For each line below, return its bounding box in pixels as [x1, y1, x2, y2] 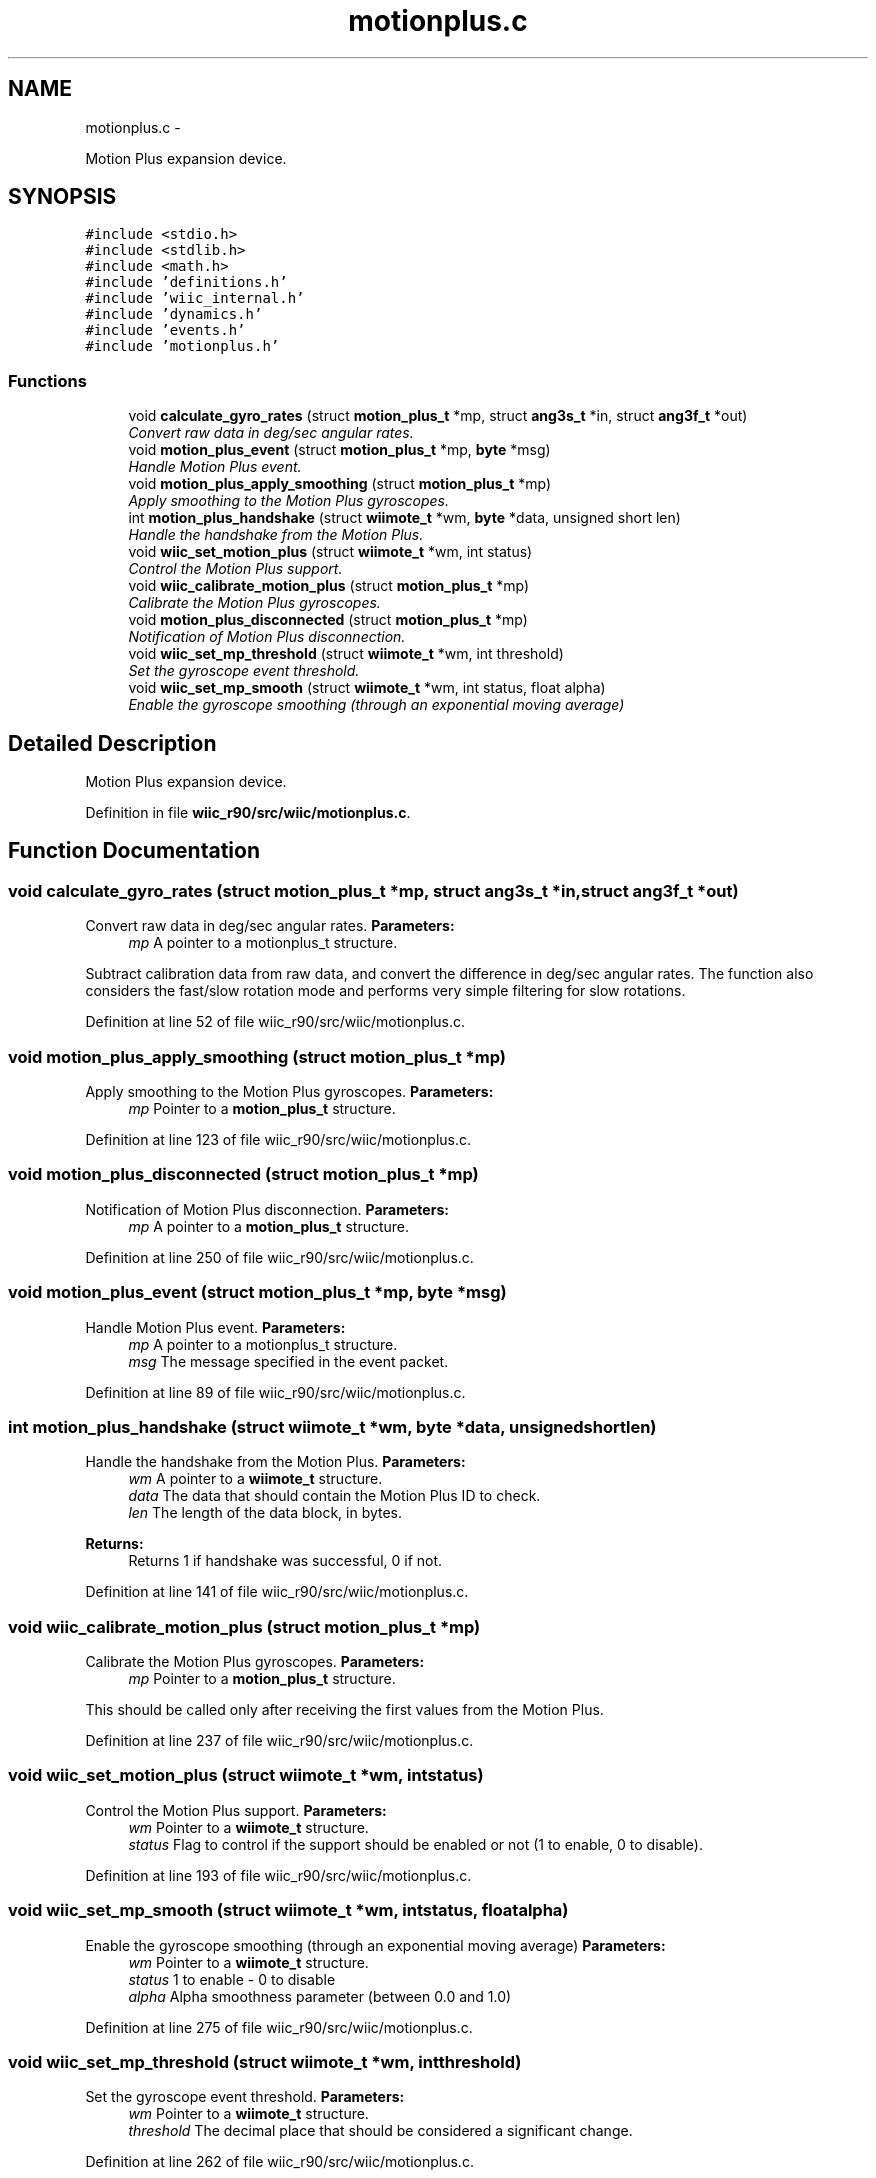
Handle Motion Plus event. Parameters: [85, 1318, 346, 1336]
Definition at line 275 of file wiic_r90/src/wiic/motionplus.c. [85, 2018, 473, 2036]
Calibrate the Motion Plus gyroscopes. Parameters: [85, 1653, 425, 1670]
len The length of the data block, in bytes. [128, 1504, 403, 1522]
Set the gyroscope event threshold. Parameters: [85, 2088, 405, 2106]
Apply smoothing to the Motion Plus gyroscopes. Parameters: [85, 1083, 494, 1100]
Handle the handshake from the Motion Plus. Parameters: [85, 1453, 466, 1471]
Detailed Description [8, 730, 217, 756]
